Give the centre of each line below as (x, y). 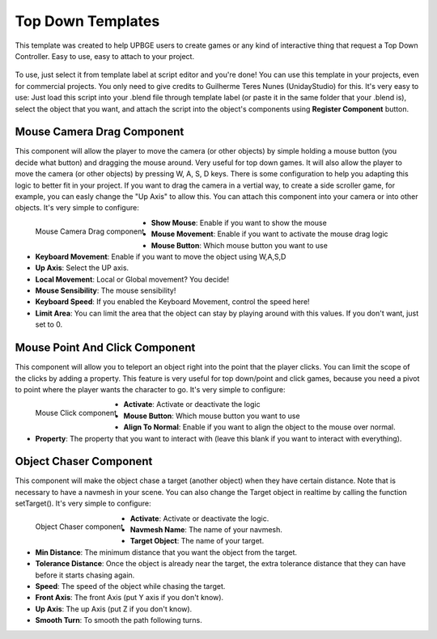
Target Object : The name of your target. (197, 541)
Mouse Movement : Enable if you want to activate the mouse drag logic (269, 234)
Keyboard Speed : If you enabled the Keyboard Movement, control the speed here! (173, 302)
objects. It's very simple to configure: (77, 208)
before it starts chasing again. (85, 575)
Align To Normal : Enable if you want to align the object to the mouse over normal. (259, 427)
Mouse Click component (76, 413)
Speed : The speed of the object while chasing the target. (130, 586)
